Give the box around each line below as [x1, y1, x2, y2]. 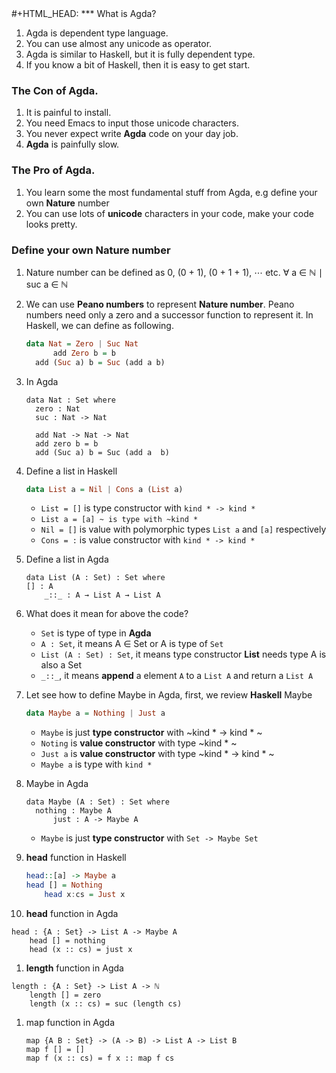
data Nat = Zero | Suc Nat [25, 338, 139, 349]
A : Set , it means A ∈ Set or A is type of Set [40, 638, 224, 650]
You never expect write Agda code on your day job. [25, 128, 239, 140]
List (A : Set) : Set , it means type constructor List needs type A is [40, 648, 327, 661]
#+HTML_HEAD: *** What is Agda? [11, 8, 157, 19]
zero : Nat [35, 403, 81, 414]
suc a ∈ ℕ [25, 278, 69, 290]
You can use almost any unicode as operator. [25, 38, 213, 49]
